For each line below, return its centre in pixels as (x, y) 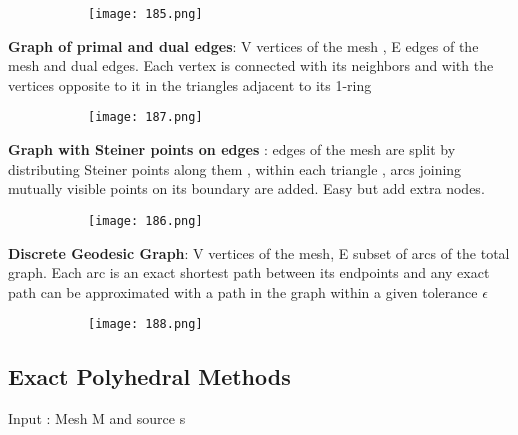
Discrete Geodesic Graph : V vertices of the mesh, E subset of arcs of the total (259, 252)
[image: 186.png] (145, 220)
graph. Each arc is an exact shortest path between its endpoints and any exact (249, 272)
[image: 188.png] (145, 324)
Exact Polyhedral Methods (149, 376)
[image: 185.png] (145, 14)
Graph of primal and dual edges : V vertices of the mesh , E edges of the (243, 45)
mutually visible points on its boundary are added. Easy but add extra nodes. (246, 188)
